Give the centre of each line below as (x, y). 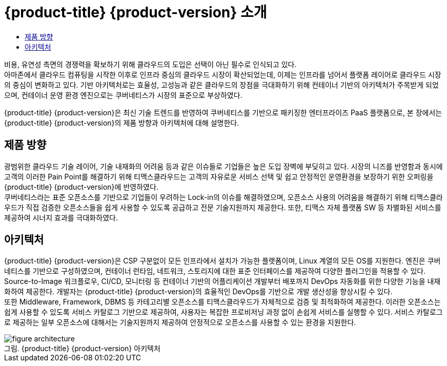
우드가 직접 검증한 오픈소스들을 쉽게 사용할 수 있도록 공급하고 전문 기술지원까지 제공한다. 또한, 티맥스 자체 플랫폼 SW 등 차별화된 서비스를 (223, 207)
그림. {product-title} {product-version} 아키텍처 (82, 349)
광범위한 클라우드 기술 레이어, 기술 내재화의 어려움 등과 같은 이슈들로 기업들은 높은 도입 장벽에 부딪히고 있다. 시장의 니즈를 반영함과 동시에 (223, 166)
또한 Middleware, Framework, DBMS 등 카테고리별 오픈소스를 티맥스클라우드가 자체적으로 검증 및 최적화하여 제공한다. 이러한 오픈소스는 (222, 302)
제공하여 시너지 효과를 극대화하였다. (61, 217)
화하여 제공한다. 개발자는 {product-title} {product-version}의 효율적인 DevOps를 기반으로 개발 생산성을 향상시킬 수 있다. (198, 292)
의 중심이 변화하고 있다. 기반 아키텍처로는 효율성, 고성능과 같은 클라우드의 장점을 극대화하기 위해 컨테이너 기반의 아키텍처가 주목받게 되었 (221, 85)
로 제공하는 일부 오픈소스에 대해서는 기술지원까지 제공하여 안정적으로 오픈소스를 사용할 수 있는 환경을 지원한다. (180, 322)
